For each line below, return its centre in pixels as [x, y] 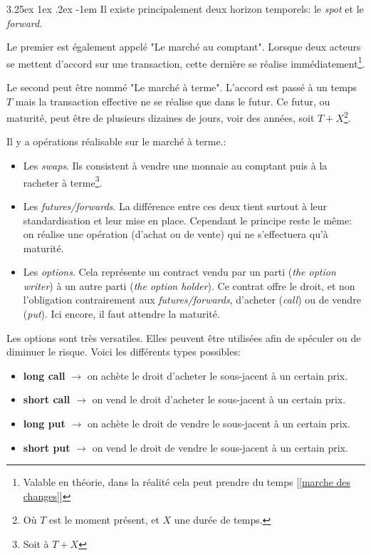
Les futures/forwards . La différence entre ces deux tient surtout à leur [175, 206]
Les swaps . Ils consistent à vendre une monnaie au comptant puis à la [175, 166]
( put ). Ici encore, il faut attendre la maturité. [121, 314]
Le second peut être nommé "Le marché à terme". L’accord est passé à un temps [182, 87]
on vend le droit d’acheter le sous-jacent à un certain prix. [219, 399]
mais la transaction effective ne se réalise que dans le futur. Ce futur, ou [173, 101]
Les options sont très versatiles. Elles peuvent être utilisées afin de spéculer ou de [184, 337]
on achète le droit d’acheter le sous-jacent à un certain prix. [218, 375]
